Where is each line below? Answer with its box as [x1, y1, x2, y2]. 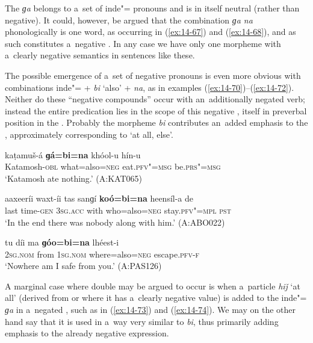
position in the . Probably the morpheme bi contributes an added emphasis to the [5, 116, 308, 129]
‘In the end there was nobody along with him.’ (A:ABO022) [5, 215, 225, 228]
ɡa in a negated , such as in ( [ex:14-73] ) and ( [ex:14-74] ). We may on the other [5, 303, 296, 316]
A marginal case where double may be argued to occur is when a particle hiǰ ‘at [5, 279, 300, 292]
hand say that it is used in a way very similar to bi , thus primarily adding [5, 315, 279, 327]
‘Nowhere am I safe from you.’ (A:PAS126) [5, 259, 162, 272]
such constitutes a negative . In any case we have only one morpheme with [5, 37, 281, 49]
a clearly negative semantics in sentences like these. [5, 49, 195, 61]
